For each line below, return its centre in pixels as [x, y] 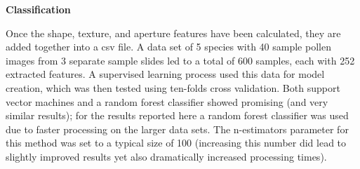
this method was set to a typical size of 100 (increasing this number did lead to [176, 143]
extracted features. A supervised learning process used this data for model [165, 74]
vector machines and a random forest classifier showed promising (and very [167, 101]
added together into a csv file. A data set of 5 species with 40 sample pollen [168, 47]
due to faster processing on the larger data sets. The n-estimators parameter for [177, 129]
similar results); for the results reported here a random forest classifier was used [177, 115]
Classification [38, 9]
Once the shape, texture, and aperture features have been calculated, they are [173, 33]
